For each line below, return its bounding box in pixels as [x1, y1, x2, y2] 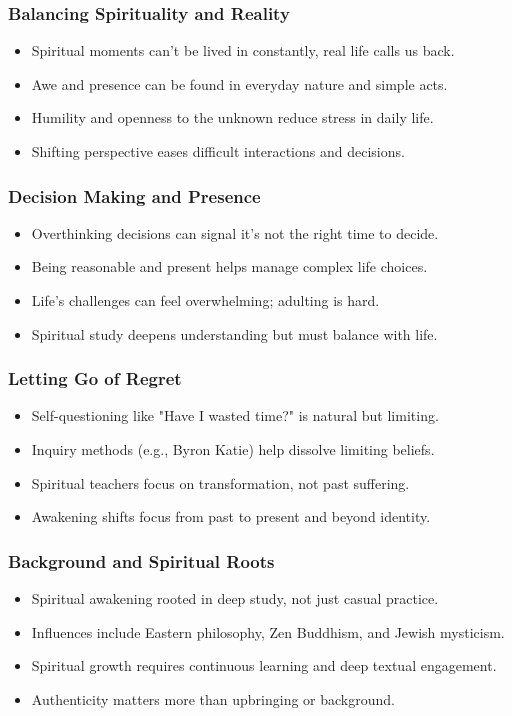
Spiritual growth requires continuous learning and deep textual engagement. [31, 655, 497, 676]
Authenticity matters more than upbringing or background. [31, 688, 395, 709]
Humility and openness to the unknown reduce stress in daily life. [31, 107, 434, 128]
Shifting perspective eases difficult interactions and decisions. [31, 141, 405, 161]
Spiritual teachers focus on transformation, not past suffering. [31, 472, 410, 493]
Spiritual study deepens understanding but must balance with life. [31, 323, 438, 344]
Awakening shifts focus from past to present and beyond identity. [31, 506, 431, 527]
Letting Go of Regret [8, 366, 182, 391]
